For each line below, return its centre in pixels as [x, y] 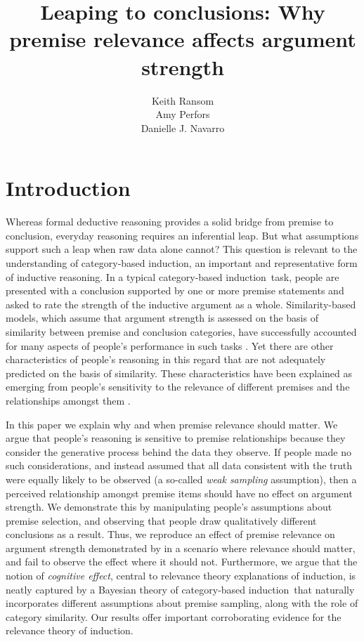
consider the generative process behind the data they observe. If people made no [178, 451]
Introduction [68, 188]
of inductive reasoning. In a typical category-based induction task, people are [173, 276]
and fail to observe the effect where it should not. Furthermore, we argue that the [182, 562]
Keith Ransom [183, 100]
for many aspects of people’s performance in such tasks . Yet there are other [170, 345]
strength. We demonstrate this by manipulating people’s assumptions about [169, 507]
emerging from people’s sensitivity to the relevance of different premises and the [178, 387]
